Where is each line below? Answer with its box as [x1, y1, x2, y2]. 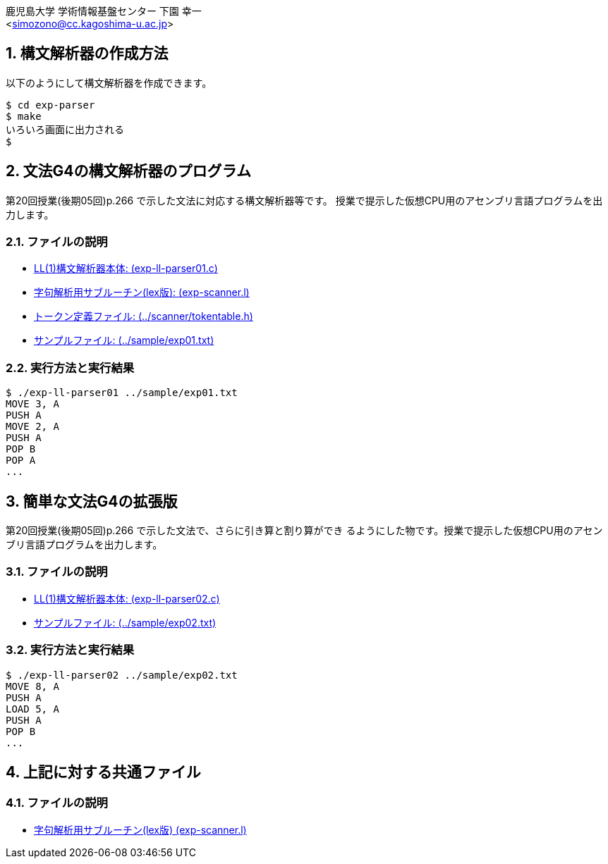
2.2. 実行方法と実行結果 [6, 360, 135, 375]
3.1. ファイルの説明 [6, 564, 108, 579]
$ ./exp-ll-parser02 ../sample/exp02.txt [6, 669, 238, 681]
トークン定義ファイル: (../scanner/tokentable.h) [34, 310, 253, 323]
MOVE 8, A [6, 680, 59, 692]
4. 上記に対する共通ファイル [6, 763, 201, 781]
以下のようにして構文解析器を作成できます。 [6, 76, 212, 89]
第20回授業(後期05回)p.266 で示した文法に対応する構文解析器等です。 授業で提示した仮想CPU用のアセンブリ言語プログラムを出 [6, 194, 603, 206]
